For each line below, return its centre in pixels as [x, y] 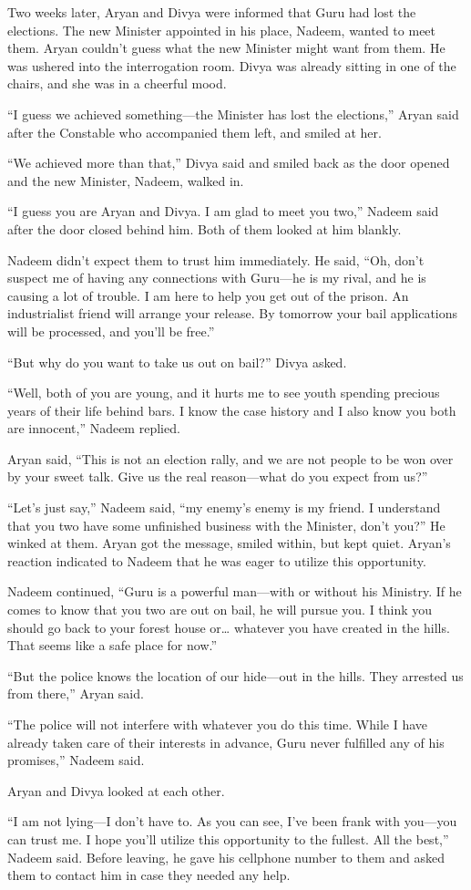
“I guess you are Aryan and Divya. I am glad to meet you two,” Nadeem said [223, 211]
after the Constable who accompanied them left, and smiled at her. [195, 132]
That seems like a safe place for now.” [113, 645]
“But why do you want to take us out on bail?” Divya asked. [177, 362]
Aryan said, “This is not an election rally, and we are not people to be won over [230, 458]
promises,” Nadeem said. [76, 760]
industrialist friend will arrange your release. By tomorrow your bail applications [233, 313]
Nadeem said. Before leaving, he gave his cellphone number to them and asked [226, 857]
